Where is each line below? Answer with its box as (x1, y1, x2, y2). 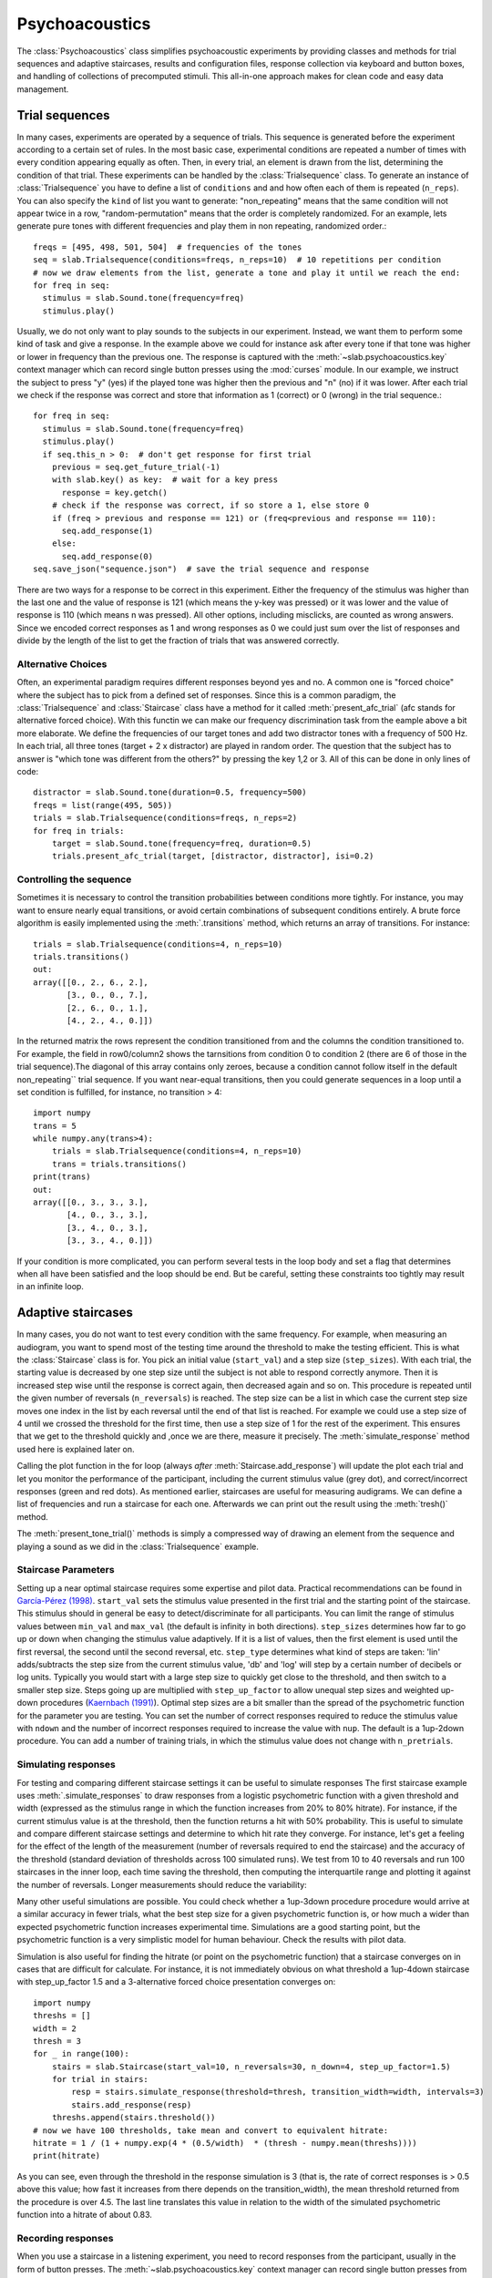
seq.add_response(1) (61, 525, 154, 536)
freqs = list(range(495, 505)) (33, 800, 173, 810)
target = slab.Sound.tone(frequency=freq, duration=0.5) (51, 838, 312, 848)
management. (16, 83, 69, 95)
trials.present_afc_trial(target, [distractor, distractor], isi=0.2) (51, 851, 374, 861)
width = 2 (33, 2023, 77, 2034)
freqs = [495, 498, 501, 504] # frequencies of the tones (33, 241, 302, 252)
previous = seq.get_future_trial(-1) (51, 462, 220, 472)
